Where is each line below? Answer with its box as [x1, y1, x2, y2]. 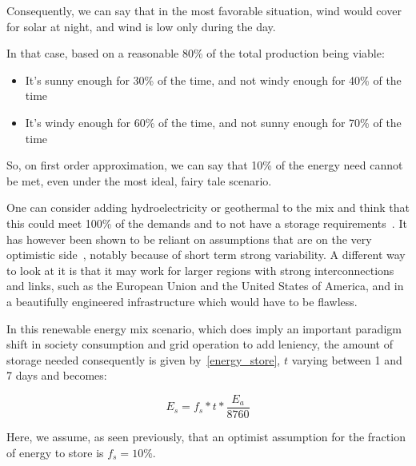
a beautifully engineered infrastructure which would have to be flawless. [6, 293, 358, 309]
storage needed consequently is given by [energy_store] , [6, 351, 281, 368]
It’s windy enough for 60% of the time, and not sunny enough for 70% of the [25, 114, 402, 130]
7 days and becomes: [6, 367, 107, 384]
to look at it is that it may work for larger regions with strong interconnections [6, 261, 394, 278]
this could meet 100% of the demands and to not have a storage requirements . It [6, 214, 407, 231]
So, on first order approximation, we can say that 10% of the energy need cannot [6, 157, 403, 173]
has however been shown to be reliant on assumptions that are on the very [6, 230, 372, 247]
